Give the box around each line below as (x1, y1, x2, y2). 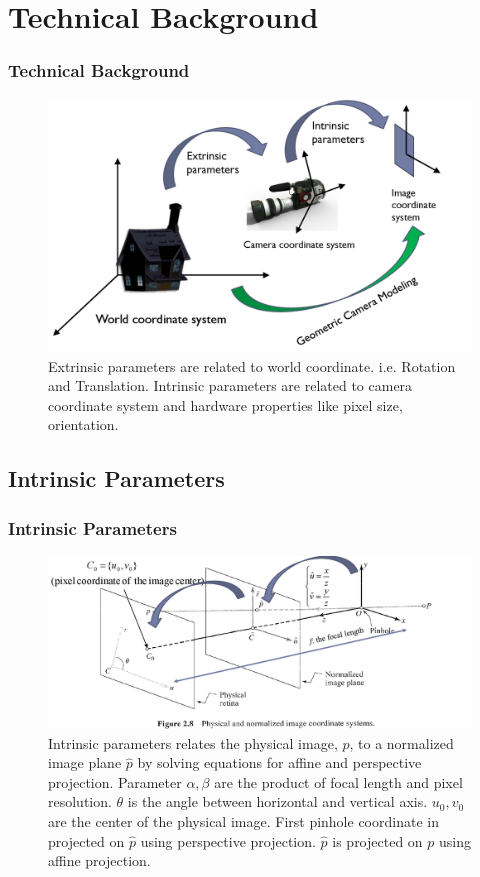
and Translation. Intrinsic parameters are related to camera (48, 375, 413, 396)
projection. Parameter (48, 771, 182, 792)
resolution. (48, 791, 112, 812)
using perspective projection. (140, 830, 316, 851)
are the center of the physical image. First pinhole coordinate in (48, 811, 439, 832)
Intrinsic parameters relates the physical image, (48, 732, 338, 753)
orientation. (48, 414, 119, 435)
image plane (48, 752, 122, 773)
